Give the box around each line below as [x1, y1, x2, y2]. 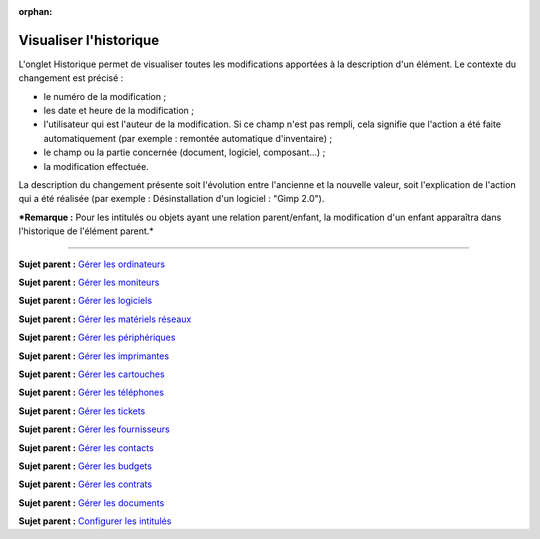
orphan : [18, 6, 53, 17]
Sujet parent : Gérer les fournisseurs [18, 423, 170, 435]
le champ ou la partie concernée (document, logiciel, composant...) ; [43, 146, 326, 159]
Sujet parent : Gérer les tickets [18, 405, 146, 417]
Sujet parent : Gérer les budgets [18, 460, 152, 472]
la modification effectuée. [43, 160, 149, 172]
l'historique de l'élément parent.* [18, 225, 154, 237]
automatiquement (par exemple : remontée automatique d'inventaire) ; [43, 132, 333, 144]
